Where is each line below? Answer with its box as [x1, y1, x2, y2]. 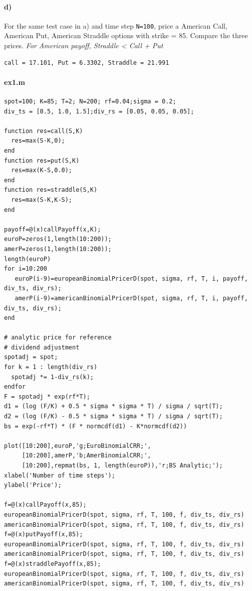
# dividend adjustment [4, 343, 80, 351]
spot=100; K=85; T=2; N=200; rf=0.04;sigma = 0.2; [4, 98, 176, 105]
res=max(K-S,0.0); [11, 167, 73, 174]
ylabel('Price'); [4, 482, 62, 489]
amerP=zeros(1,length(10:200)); [4, 245, 112, 253]
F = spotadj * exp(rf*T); [4, 393, 90, 400]
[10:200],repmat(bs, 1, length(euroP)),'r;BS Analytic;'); [22, 462, 223, 469]
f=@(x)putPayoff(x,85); [4, 531, 83, 538]
